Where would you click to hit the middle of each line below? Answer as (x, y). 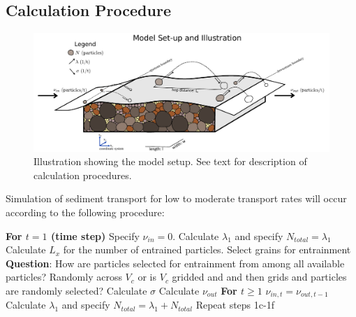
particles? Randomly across (64, 277)
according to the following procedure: (85, 212)
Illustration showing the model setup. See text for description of (170, 161)
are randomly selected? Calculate (76, 290)
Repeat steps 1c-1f (235, 305)
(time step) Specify (95, 235)
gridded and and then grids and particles (259, 277)
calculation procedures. (83, 175)
